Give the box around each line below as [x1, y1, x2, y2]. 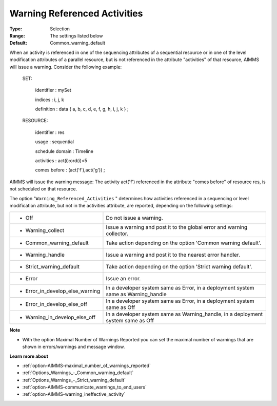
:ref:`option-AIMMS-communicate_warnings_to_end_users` [22, 384, 147, 390]
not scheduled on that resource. [9, 186, 77, 192]
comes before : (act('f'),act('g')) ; [35, 167, 105, 173]
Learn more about [9, 353, 49, 359]
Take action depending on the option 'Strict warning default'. [106, 263, 252, 270]
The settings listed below [50, 32, 103, 38]
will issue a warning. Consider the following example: [9, 64, 122, 70]
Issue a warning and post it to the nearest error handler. [106, 252, 241, 259]
